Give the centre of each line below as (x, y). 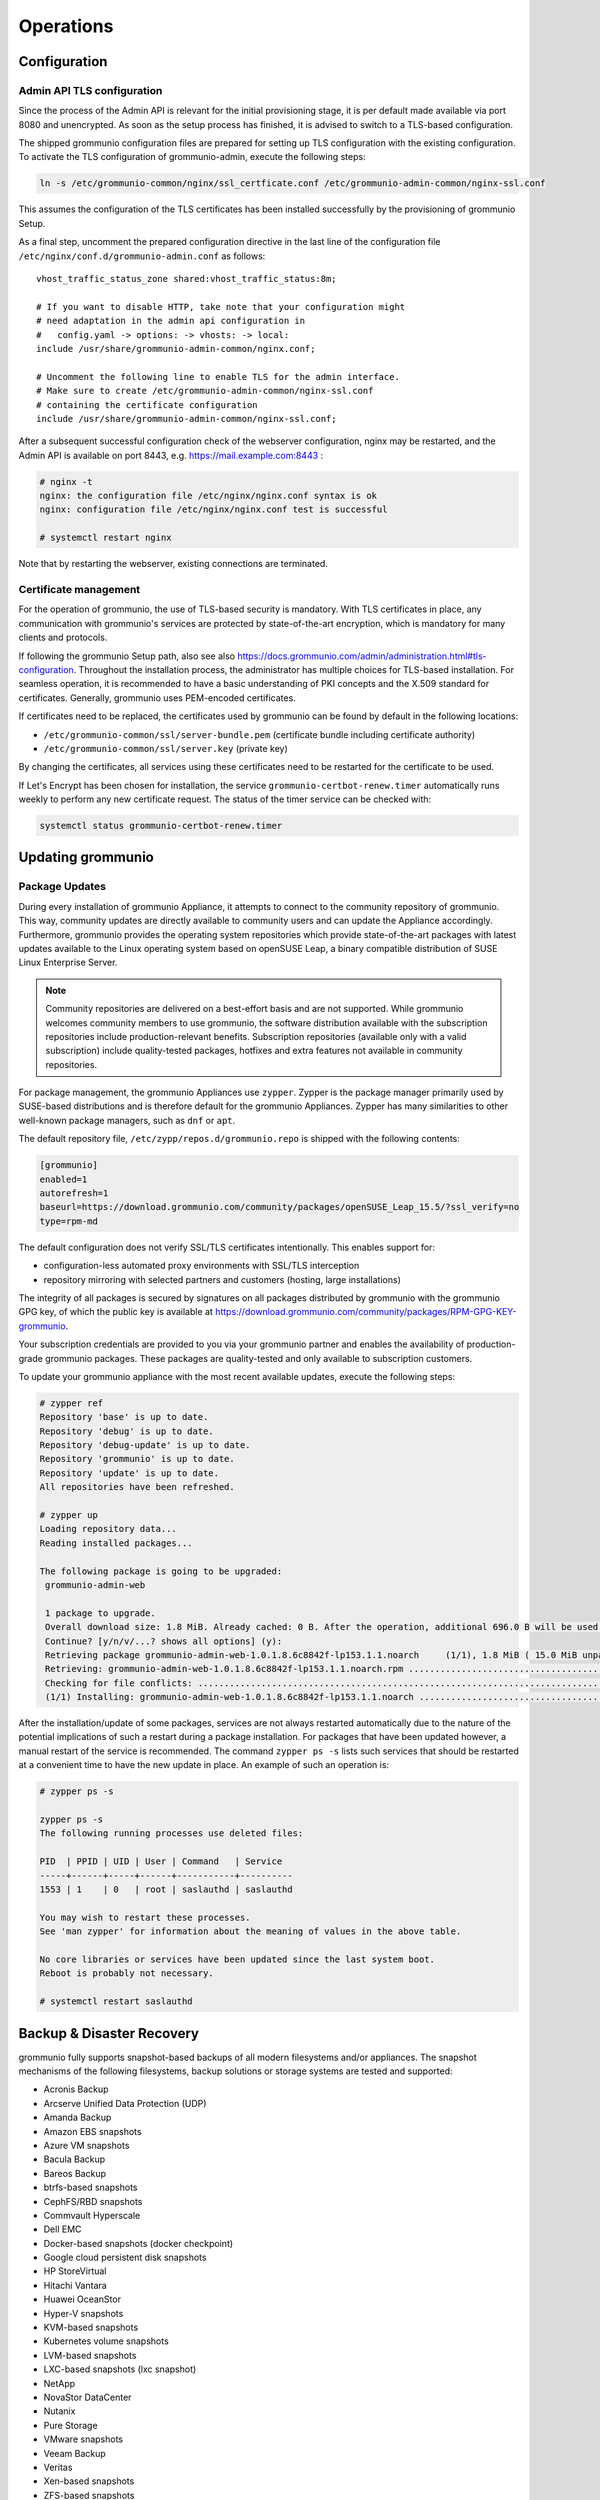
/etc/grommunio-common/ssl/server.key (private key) (166, 748)
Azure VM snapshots (86, 2145)
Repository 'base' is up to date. (124, 1417)
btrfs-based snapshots (90, 2187)
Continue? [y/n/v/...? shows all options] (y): (164, 1641)
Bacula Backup (74, 2159)
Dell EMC (62, 2229)
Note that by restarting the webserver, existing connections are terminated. (173, 564)
